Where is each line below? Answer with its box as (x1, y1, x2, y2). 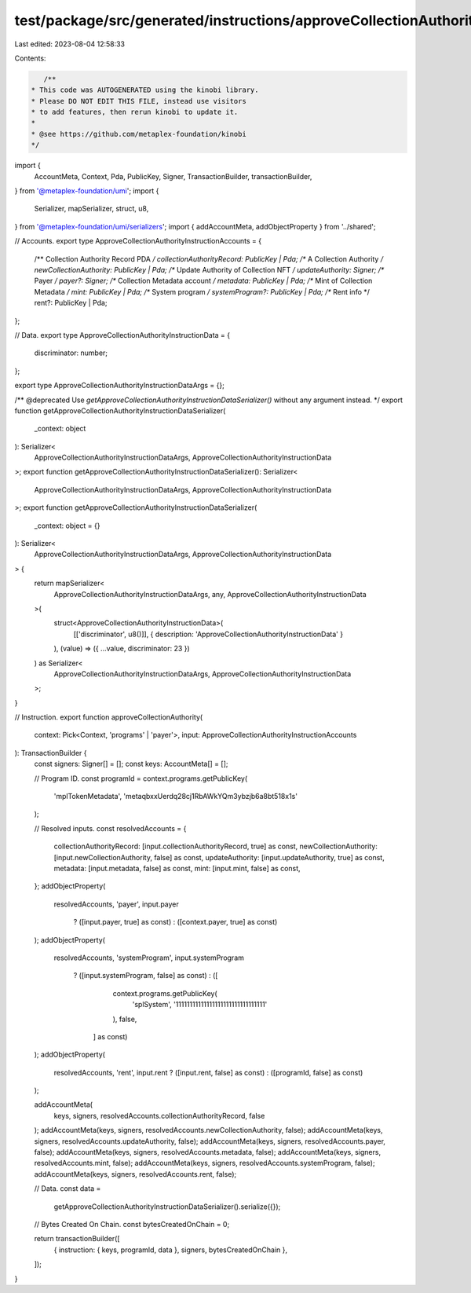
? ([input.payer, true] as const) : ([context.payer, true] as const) (73, 918, 278, 927)
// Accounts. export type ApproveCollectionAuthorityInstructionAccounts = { (14, 236, 262, 246)
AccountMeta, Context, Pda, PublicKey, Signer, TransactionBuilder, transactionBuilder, (34, 171, 312, 181)
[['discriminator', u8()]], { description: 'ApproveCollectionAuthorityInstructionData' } (73, 629, 344, 639)
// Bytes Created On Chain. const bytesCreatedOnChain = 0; (34, 1219, 230, 1229)
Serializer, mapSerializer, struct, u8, (34, 204, 149, 214)
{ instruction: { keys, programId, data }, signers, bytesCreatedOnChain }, (53, 1245, 288, 1255)
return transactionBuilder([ (34, 1234, 121, 1244)
